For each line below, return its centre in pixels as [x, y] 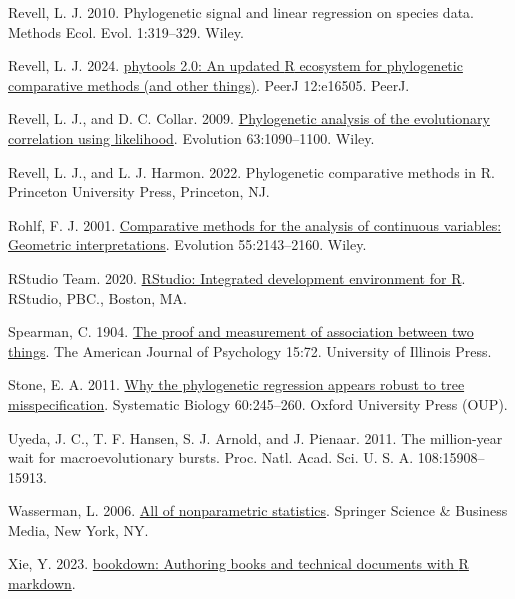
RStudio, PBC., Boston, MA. [97, 297]
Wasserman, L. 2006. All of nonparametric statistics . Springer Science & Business [258, 510]
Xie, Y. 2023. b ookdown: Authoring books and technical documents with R [238, 563]
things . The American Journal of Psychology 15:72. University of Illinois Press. [250, 350]
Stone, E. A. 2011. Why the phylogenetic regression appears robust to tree [236, 384]
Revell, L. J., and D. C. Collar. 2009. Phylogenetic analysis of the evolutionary [249, 118]
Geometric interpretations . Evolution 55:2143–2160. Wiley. [187, 244]
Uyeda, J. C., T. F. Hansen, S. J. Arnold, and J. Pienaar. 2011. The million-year [255, 437]
